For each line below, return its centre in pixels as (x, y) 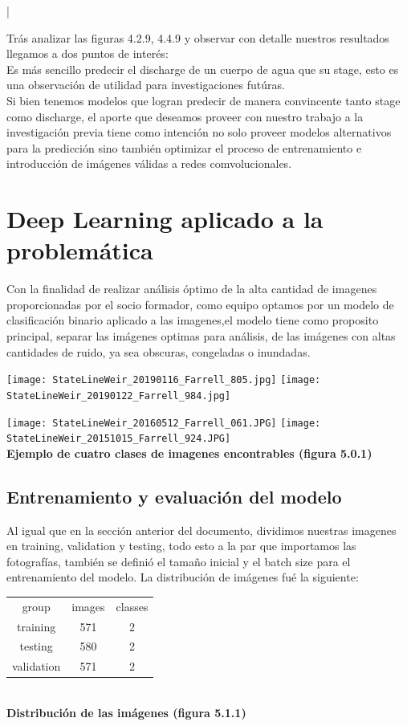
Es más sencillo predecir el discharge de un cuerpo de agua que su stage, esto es (203, 69)
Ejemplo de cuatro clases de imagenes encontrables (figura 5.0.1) (189, 453)
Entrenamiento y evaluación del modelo (174, 496)
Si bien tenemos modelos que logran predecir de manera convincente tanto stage (203, 100)
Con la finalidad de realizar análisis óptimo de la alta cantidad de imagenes (192, 289)
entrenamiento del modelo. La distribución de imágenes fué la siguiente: (183, 577)
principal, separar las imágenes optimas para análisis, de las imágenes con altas (201, 336)
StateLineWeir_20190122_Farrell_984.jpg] (119, 396)
